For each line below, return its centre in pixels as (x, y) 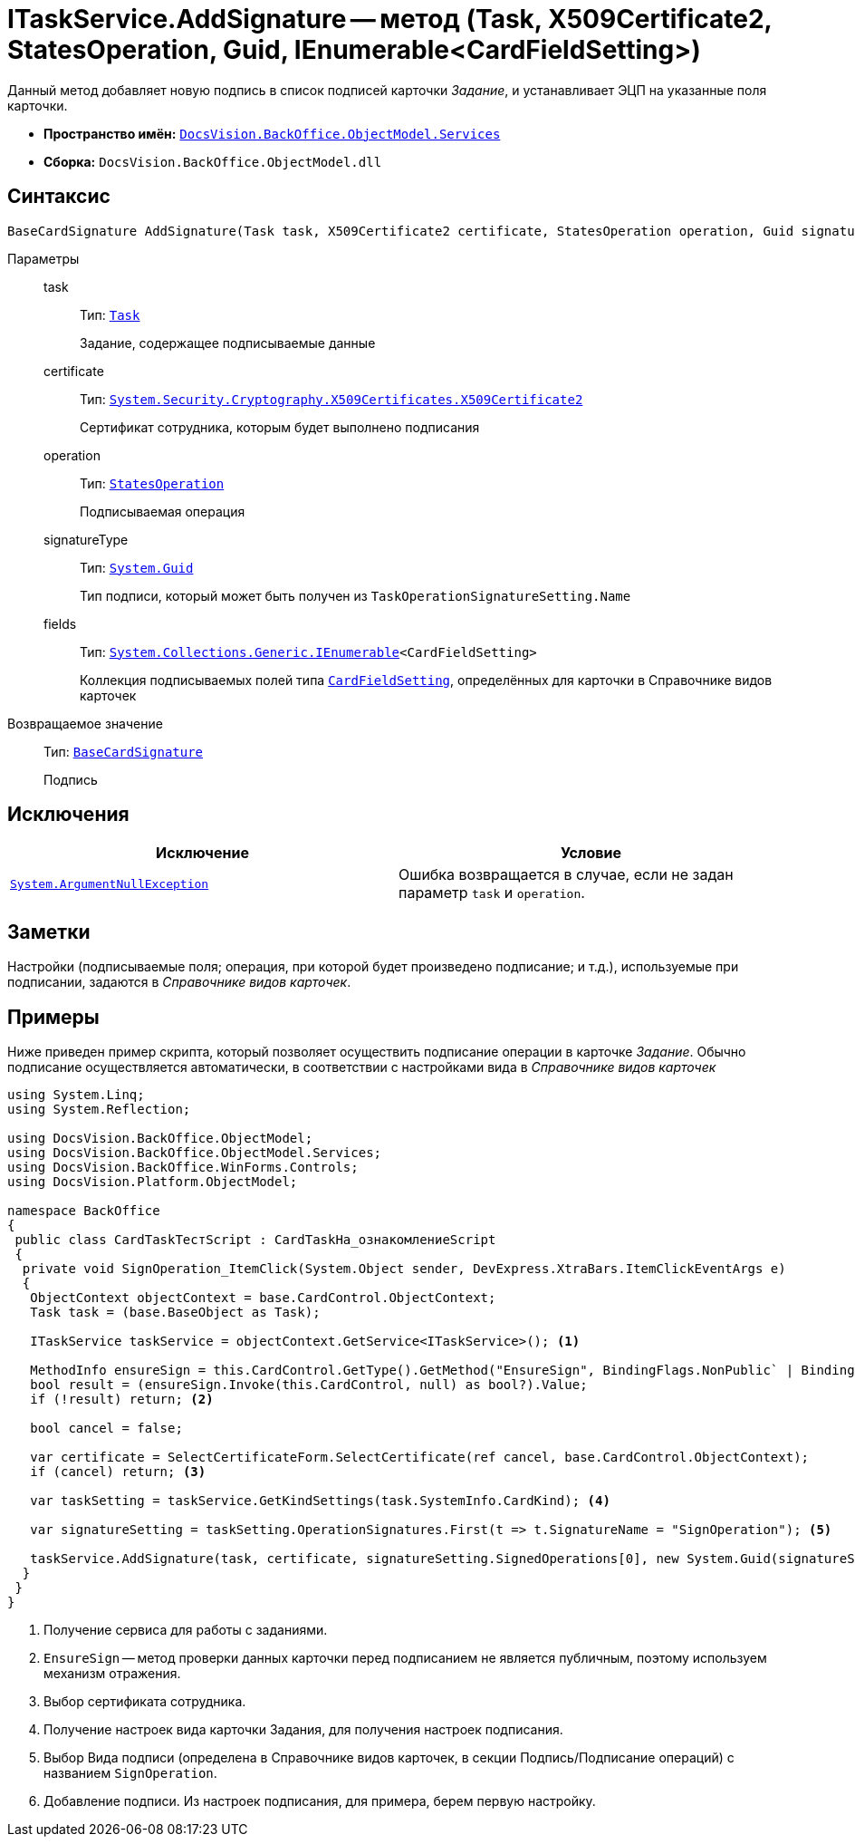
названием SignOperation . (130, 1773)
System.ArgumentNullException (110, 883)
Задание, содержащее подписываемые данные (228, 343)
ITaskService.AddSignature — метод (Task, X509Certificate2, (390, 19)
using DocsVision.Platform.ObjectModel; (153, 1182)
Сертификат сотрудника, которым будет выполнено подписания (280, 427)
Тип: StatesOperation (152, 483)
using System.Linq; (76, 1095)
